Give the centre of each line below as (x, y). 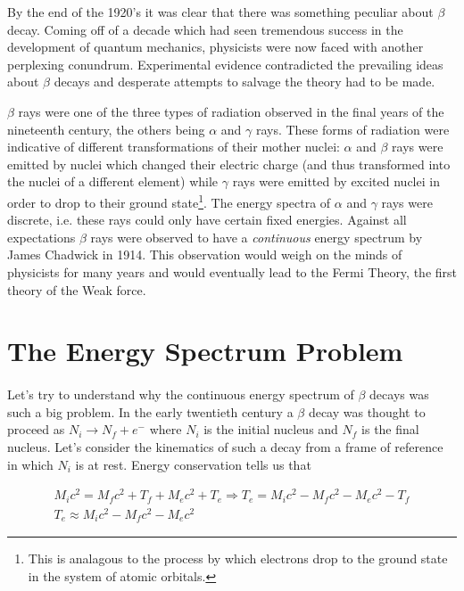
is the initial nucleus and (271, 429)
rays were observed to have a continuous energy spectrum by (257, 237)
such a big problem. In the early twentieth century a (150, 411)
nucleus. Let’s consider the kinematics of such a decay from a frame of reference (225, 446)
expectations (41, 237)
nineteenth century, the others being (106, 129)
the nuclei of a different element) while (113, 181)
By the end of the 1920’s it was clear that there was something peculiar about (220, 12)
